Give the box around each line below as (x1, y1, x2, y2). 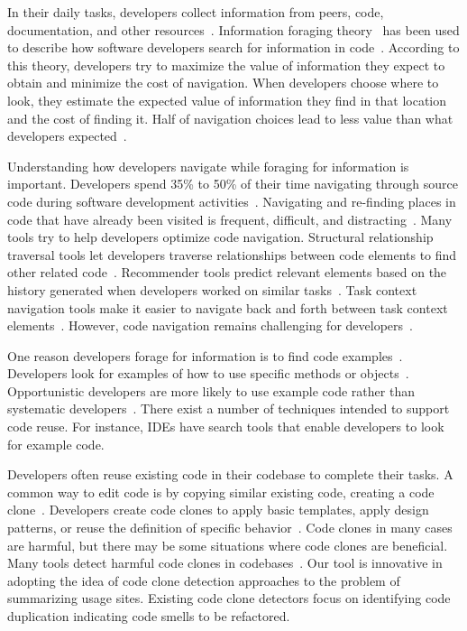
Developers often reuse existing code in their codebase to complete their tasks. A (7, 465, 453, 484)
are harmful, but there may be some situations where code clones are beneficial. (7, 535, 448, 554)
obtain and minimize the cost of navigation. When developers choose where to (7, 73, 439, 92)
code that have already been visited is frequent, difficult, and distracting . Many (7, 209, 453, 228)
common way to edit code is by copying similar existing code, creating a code (7, 482, 435, 501)
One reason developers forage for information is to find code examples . (7, 346, 403, 365)
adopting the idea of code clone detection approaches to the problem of (7, 571, 400, 589)
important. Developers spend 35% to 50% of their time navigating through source (7, 174, 458, 193)
